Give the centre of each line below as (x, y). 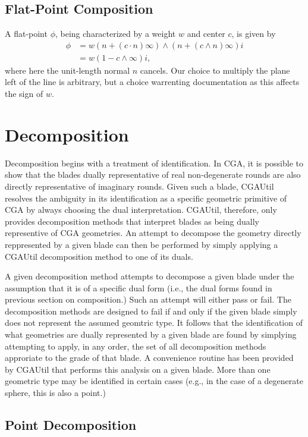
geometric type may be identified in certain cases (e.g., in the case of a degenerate (154, 381)
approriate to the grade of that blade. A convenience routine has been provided (149, 358)
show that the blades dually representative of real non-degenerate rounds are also (153, 175)
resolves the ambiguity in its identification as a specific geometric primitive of (146, 198)
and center (206, 34)
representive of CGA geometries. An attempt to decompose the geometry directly (153, 233)
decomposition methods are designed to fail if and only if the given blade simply (151, 311)
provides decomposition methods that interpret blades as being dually (132, 221)
